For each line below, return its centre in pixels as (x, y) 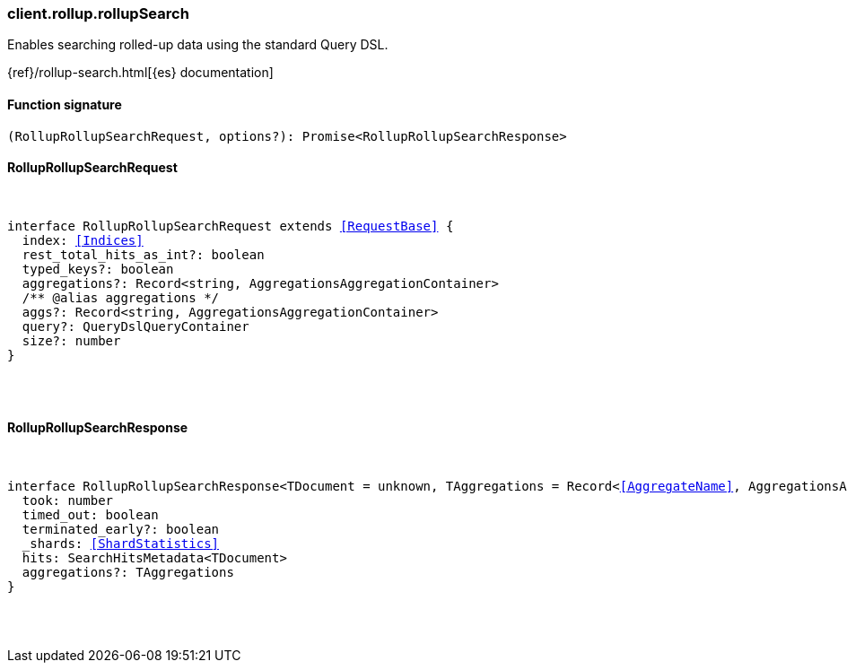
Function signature (65, 104)
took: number (68, 501)
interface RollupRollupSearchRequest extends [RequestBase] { (231, 226)
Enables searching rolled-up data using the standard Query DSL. (198, 45)
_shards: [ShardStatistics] (121, 544)
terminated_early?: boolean (121, 530)
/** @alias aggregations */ (121, 297)
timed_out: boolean (90, 515)
